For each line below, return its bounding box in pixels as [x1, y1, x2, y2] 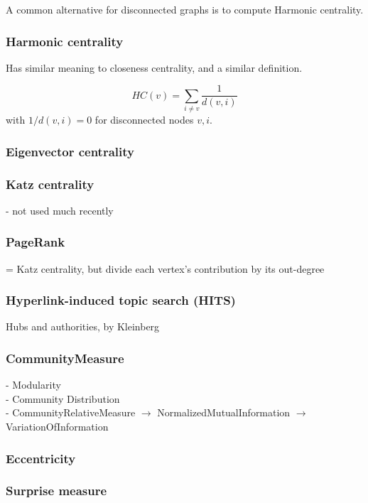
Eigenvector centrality [6, 142, 134, 160]
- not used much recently [6, 202, 114, 217]
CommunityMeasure [6, 350, 124, 367]
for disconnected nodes [94, 112, 194, 127]
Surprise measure [6, 482, 107, 499]
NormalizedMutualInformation [157, 405, 291, 420]
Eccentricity [6, 449, 76, 467]
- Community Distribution [6, 391, 120, 406]
